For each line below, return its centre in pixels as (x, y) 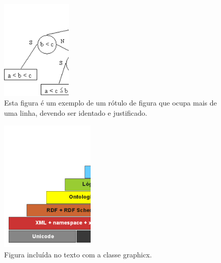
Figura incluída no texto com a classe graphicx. (78, 254)
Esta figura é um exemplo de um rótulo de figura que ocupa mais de (110, 103)
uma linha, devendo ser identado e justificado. (76, 112)
